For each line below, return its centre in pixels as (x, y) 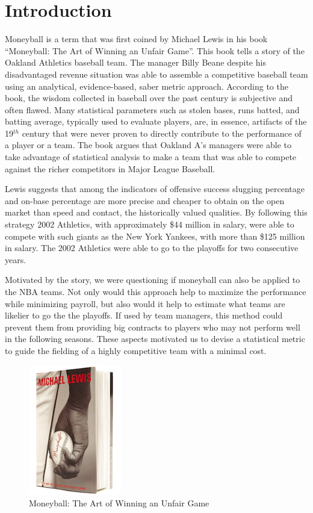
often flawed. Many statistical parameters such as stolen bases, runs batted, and (152, 109)
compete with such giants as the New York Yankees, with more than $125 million (155, 236)
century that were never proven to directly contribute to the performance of (162, 133)
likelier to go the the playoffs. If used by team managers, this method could (144, 315)
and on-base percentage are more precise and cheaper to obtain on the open (145, 200)
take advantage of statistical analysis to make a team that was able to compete (151, 157)
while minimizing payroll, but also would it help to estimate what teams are (145, 303)
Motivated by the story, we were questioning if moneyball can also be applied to (153, 280)
